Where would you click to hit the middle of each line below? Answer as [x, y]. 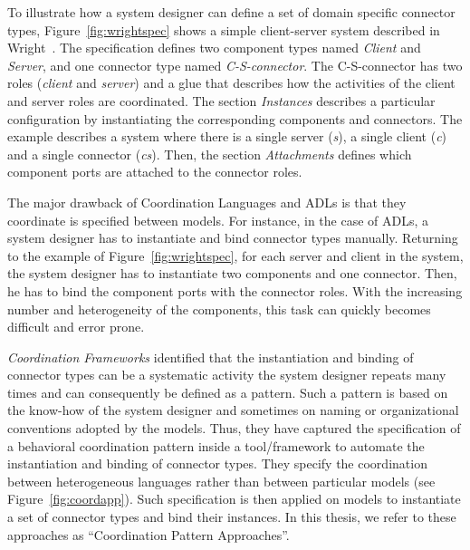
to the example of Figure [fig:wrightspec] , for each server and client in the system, [235, 255]
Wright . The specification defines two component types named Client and [214, 48]
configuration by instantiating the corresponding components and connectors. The [235, 118]
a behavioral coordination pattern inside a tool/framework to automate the [216, 445]
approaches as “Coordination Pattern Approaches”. [149, 534]
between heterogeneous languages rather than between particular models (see [221, 481]
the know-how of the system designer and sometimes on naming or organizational [233, 410]
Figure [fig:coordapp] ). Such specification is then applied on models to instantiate [234, 499]
